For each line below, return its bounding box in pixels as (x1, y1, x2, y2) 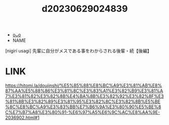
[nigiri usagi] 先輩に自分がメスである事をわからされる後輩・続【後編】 (5, 48, 152, 54)
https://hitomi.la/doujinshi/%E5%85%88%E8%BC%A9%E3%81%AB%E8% (5, 83, 162, 89)
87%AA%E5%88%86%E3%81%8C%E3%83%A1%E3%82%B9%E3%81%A (5, 88, 163, 94)
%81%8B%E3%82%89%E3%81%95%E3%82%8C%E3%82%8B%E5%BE (5, 99, 160, 105)
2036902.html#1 (5, 114, 39, 121)
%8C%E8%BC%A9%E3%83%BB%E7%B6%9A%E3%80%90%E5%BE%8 (5, 104, 161, 110)
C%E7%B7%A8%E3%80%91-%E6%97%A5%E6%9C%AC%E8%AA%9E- (5, 109, 160, 115)
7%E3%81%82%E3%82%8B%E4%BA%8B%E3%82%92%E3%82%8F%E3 (5, 93, 164, 99)
